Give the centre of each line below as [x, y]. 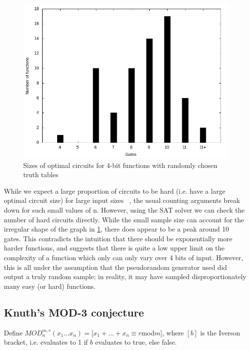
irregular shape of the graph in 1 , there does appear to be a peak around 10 [117, 229]
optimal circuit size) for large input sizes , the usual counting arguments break [122, 200]
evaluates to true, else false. [136, 342]
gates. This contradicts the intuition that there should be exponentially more [118, 238]
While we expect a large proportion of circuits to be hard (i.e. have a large [115, 191]
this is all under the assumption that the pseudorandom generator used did [116, 267]
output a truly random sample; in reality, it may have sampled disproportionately [125, 276]
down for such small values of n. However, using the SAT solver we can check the [124, 209]
